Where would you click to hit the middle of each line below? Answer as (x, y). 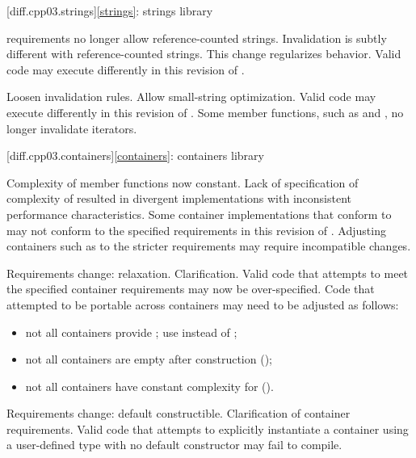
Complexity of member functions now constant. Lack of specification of (183, 182)
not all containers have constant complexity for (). (149, 386)
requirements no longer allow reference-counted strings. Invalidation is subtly (197, 38)
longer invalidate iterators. (72, 128)
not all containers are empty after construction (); (149, 359)
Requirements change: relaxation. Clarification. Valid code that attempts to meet (208, 273)
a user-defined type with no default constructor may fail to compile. (174, 445)
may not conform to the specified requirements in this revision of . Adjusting (196, 230)
